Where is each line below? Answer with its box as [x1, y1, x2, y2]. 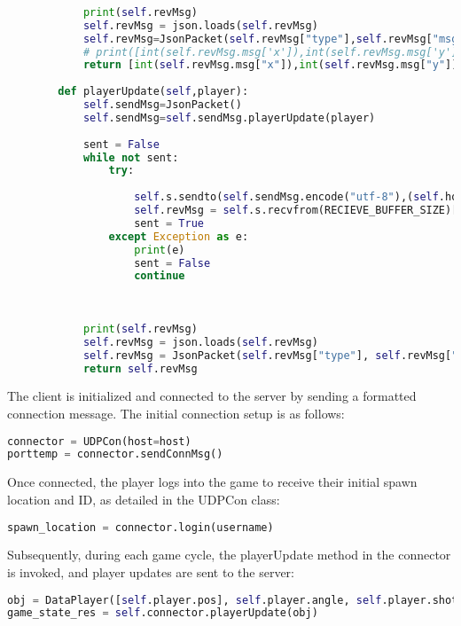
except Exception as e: [108, 230, 249, 243]
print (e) [134, 243, 185, 256]
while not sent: [82, 151, 179, 164]
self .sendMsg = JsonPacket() [82, 98, 242, 111]
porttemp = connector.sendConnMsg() [7, 448, 223, 461]
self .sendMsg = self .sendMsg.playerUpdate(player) [82, 111, 376, 124]
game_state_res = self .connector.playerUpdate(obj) [7, 606, 318, 620]
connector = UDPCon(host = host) [7, 434, 191, 448]
